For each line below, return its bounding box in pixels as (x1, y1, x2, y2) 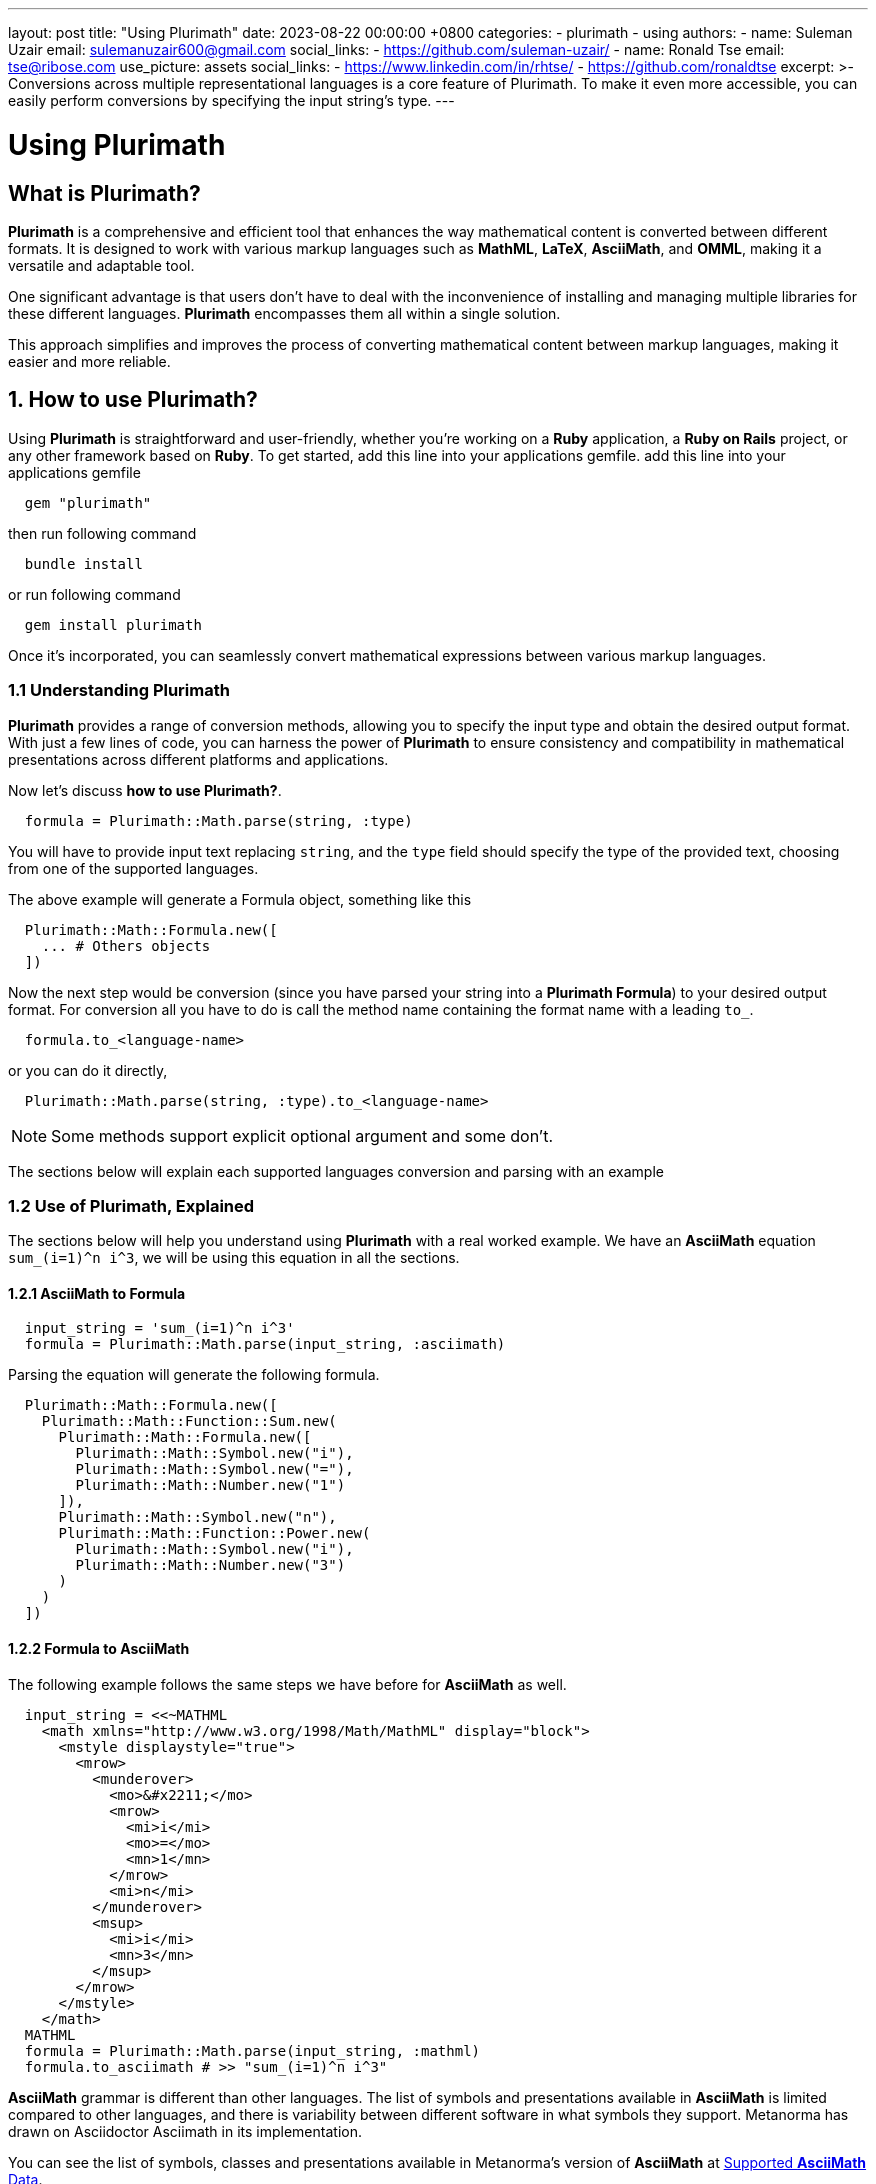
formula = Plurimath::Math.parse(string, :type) (24, 812, 413, 829)
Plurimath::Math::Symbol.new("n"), (58, 1509, 337, 1526)
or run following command (8, 585, 181, 603)
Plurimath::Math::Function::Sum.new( (41, 1413, 337, 1430)
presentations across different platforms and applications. (8, 750, 389, 768)
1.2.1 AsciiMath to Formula (8, 1284, 186, 1302)
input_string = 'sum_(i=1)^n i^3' (24, 1320, 295, 1337)
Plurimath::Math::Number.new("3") (75, 1557, 346, 1574)
